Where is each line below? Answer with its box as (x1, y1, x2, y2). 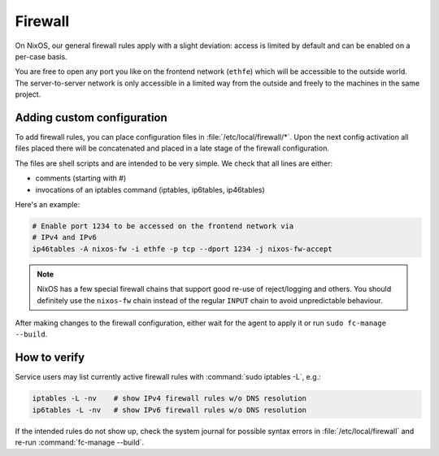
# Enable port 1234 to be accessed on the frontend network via (32, 221, 294, 231)
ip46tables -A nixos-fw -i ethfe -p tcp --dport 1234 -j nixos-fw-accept (32, 244, 333, 254)
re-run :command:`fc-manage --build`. (15, 437, 145, 447)
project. (15, 89, 41, 99)
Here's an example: (15, 199, 80, 209)
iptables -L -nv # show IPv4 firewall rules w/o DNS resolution (32, 394, 307, 403)
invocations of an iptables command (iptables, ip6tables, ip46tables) (35, 185, 266, 194)
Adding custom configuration (15, 111, 168, 124)
